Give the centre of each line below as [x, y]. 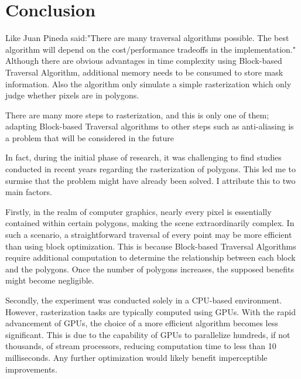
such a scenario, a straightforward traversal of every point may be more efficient [149, 235]
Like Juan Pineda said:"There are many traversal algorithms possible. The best [147, 38]
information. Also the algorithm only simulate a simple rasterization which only [148, 83]
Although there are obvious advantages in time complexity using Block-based [144, 61]
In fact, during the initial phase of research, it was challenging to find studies [143, 157]
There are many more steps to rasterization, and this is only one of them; [137, 115]
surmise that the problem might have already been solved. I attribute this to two [150, 180]
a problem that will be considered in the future [90, 137]
